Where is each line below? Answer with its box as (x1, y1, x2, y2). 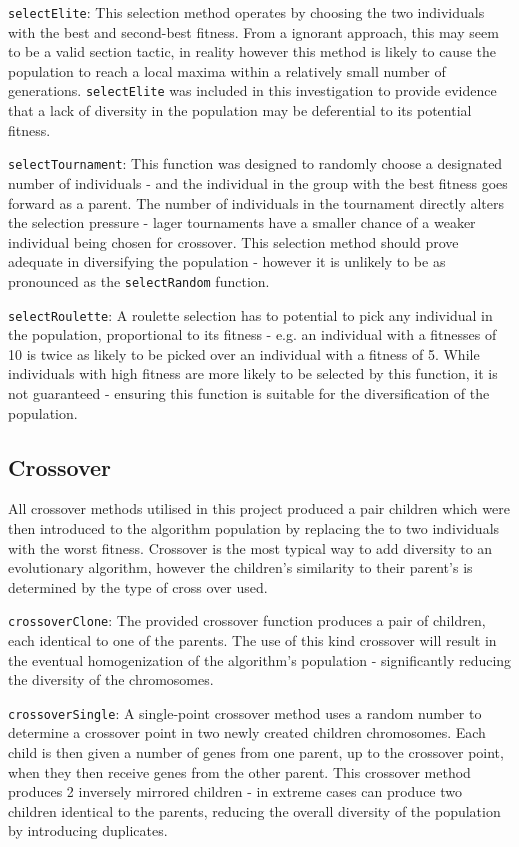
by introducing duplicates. (8, 820, 168, 841)
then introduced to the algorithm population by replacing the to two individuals (8, 517, 500, 538)
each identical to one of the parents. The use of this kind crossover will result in (8, 630, 497, 651)
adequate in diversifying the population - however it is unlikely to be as (8, 251, 446, 272)
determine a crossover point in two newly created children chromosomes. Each (8, 722, 486, 743)
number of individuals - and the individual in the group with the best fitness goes (8, 172, 508, 193)
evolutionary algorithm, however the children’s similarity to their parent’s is (8, 557, 473, 578)
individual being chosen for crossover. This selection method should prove (8, 231, 459, 252)
